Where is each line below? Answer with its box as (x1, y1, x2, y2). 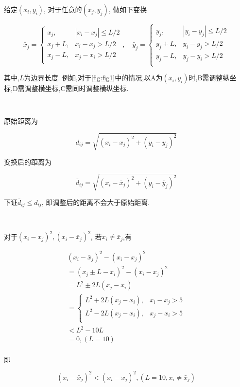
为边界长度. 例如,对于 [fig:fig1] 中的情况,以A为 (24, 73, 163, 83)
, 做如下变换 (108, 4, 147, 14)
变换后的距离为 (4, 156, 51, 166)
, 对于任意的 (43, 4, 82, 14)
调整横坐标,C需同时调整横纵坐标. (24, 83, 129, 93)
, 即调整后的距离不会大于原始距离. (41, 197, 150, 207)
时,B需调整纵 (189, 73, 230, 83)
